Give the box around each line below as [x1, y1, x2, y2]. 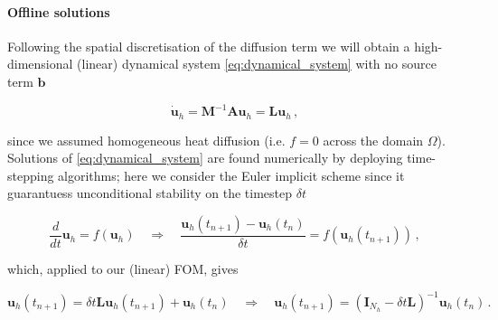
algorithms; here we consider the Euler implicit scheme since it [58, 165, 405, 184]
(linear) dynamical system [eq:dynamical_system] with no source [77, 54, 437, 73]
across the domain [323, 130, 424, 149]
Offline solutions [7, 2, 110, 21]
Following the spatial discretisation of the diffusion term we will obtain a [7, 36, 410, 55]
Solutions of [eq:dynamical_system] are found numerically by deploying [7, 148, 403, 167]
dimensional [7, 54, 73, 73]
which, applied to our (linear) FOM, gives [7, 259, 239, 278]
